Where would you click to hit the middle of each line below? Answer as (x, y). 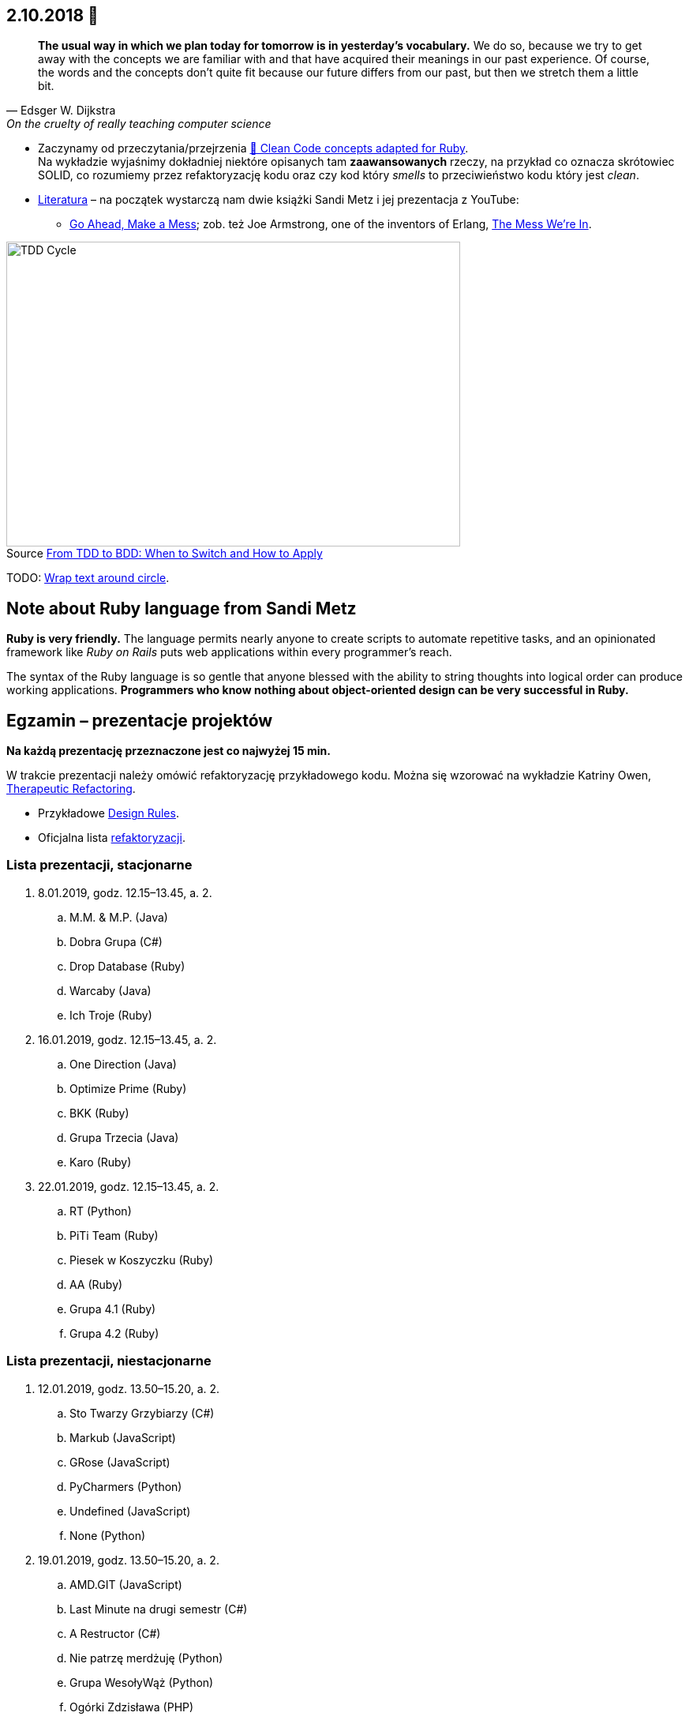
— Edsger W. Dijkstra (61, 111)
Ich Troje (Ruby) (111, 1015)
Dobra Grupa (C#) (116, 941)
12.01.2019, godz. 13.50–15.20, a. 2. (129, 1388)
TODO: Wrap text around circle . (88, 578)
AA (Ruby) (96, 1284)
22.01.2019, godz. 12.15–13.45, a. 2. (129, 1186)
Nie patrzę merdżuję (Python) (146, 1658)
